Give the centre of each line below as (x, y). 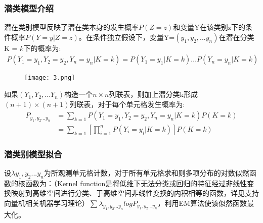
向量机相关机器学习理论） (47, 203)
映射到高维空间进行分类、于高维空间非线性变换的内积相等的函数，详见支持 (135, 193)
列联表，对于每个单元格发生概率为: (127, 104)
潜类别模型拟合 (33, 154)
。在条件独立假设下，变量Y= (127, 37)
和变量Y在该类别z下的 (209, 27)
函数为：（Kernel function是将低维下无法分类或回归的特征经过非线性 (136, 183)
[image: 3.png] (50, 78)
